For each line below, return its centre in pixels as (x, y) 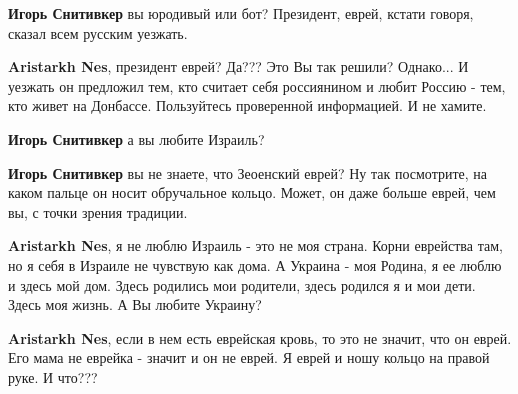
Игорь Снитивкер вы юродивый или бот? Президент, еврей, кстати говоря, (241, 13)
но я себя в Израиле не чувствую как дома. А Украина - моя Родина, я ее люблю (255, 264)
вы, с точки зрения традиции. (98, 211)
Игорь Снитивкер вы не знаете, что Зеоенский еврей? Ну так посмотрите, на (248, 172)
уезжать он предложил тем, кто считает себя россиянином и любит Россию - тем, (257, 85)
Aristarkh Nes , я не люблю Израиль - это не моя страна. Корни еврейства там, (255, 245)
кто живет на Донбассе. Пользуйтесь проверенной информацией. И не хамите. (247, 105)
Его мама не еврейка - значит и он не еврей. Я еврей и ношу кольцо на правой (249, 357)
